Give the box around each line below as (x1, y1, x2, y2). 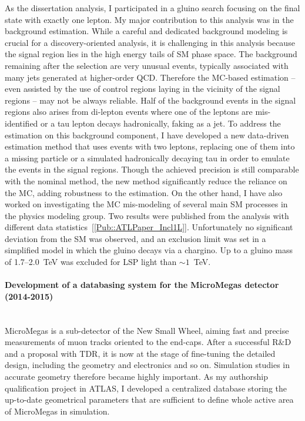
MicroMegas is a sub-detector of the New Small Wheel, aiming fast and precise (5, 324, 289, 336)
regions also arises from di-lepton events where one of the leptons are (5, 105, 253, 118)
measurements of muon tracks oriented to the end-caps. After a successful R (5, 336, 279, 348)
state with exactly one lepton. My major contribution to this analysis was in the (5, 13, 294, 25)
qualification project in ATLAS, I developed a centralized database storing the (5, 382, 287, 394)
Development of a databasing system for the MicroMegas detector (5, 279, 279, 291)
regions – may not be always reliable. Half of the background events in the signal (5, 94, 296, 106)
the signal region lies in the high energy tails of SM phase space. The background (5, 48, 297, 60)
